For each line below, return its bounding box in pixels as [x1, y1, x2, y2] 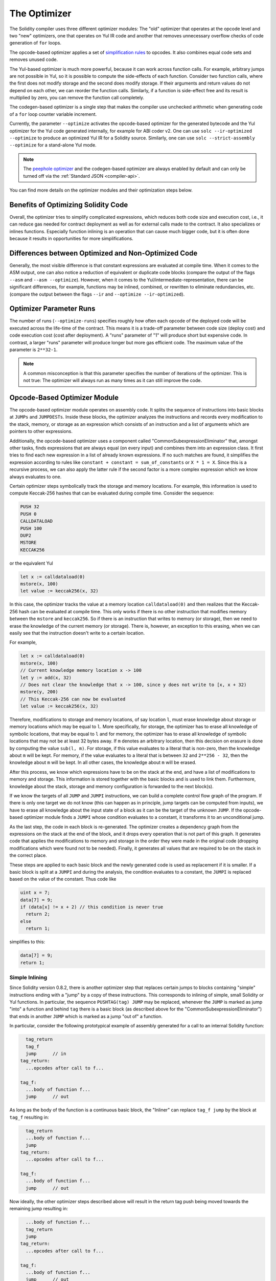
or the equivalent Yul [9, 560, 53, 566]
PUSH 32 [20, 504, 39, 510]
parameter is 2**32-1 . [9, 346, 58, 353]
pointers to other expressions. [9, 428, 73, 435]
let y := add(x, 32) [20, 674, 72, 680]
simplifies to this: [9, 939, 45, 945]
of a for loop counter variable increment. [9, 111, 97, 117]
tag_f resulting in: [9, 1114, 50, 1120]
